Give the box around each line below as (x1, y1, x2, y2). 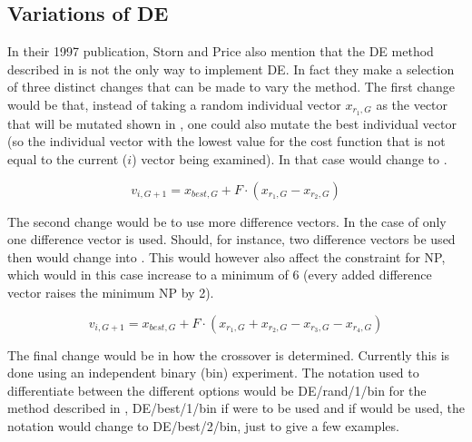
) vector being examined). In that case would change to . (132, 150, 447, 169)
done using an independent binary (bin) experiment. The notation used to (7, 363, 419, 382)
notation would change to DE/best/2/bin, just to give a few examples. (7, 416, 399, 435)
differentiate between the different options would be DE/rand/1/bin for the (7, 380, 427, 399)
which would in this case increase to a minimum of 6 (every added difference (7, 265, 432, 284)
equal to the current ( (7, 150, 128, 169)
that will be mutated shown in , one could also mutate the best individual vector (7, 113, 457, 133)
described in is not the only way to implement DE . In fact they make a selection (7, 59, 455, 78)
